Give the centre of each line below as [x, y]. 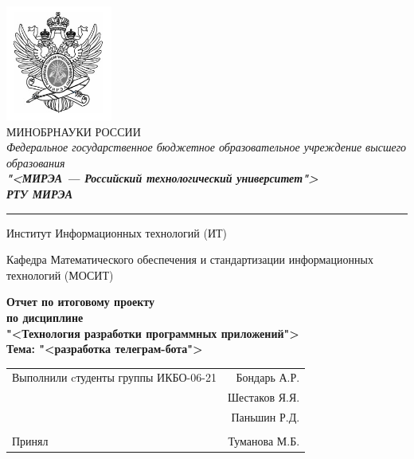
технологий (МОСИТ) [60, 275]
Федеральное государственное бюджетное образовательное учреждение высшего [207, 147]
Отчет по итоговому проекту [80, 302]
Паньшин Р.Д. [266, 417]
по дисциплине [45, 317]
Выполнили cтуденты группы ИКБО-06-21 [114, 377]
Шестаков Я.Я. [264, 397]
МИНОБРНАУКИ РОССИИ [74, 131]
